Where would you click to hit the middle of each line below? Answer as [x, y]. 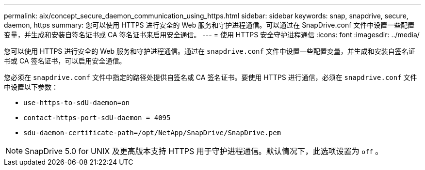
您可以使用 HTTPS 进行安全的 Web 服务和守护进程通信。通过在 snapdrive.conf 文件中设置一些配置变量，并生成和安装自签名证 [210, 51]
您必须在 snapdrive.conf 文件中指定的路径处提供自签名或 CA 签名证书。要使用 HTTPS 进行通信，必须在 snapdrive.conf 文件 [211, 77]
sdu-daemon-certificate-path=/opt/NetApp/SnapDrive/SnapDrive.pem [152, 133]
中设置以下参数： [31, 87]
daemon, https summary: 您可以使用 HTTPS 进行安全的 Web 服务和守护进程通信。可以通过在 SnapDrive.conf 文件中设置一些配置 [209, 25]
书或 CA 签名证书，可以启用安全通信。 [65, 61]
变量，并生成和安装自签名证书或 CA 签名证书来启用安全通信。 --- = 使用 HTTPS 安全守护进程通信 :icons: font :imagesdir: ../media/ [212, 35]
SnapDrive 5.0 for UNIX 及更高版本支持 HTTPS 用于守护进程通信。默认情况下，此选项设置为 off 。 [204, 151]
